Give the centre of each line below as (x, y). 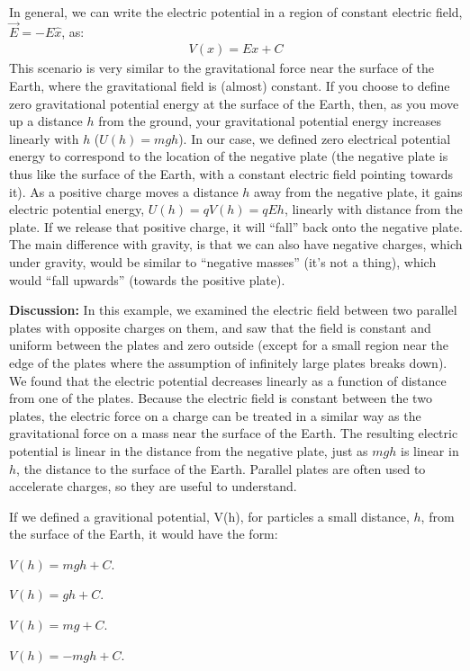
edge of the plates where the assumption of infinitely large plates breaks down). (228, 362)
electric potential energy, (77, 209)
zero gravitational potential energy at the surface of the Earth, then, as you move (234, 103)
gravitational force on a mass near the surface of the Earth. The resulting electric (234, 433)
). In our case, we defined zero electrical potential (315, 138)
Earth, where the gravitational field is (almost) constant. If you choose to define (230, 86)
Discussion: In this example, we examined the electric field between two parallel (233, 310)
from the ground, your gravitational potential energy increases (270, 121)
